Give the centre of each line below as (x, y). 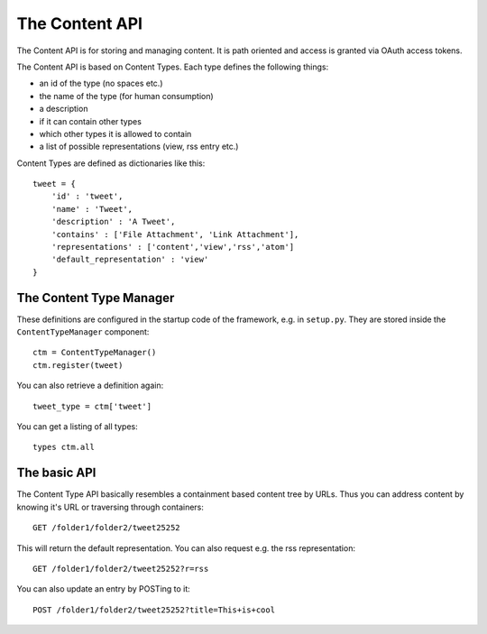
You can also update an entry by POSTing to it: (104, 589)
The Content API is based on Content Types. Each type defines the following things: (173, 67)
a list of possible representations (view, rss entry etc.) (139, 147)
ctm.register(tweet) (78, 365)
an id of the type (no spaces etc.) (101, 83)
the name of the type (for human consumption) (126, 96)
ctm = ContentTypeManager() (95, 353)
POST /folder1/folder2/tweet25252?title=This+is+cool (154, 610)
